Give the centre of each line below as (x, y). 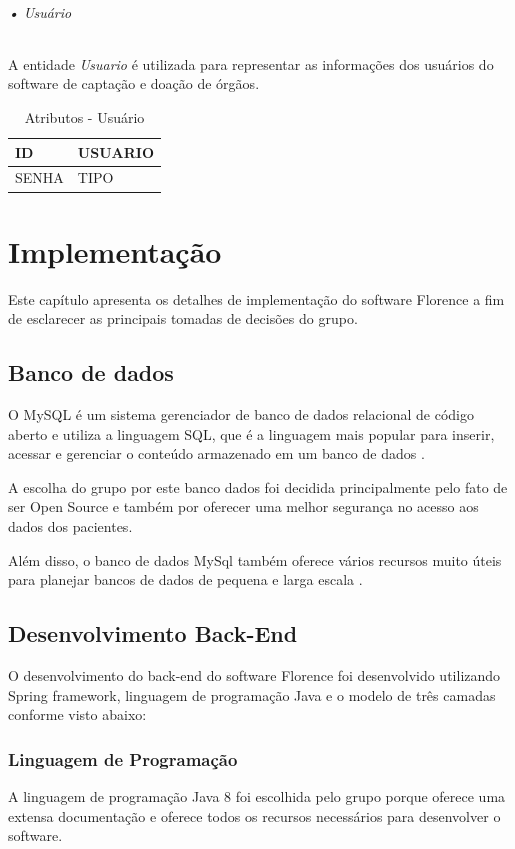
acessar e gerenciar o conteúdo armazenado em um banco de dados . (216, 453)
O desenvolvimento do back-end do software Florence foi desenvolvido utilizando (254, 674)
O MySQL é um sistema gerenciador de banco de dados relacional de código (241, 414)
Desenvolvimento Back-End (153, 633)
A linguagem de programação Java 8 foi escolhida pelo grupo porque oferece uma (257, 795)
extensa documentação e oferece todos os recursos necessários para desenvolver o (254, 815)
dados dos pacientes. (70, 526)
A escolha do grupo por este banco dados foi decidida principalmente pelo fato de (258, 486)
